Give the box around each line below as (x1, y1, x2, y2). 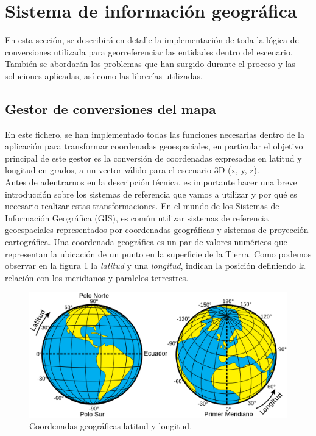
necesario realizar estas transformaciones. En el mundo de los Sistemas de (5, 199, 279, 212)
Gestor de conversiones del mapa (5, 99, 216, 118)
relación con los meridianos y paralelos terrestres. (5, 271, 189, 284)
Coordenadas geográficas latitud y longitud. (29, 420, 192, 432)
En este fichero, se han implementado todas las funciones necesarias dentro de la (5, 127, 304, 140)
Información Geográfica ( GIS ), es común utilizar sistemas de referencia (5, 211, 269, 224)
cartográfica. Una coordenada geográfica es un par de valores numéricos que (5, 235, 287, 248)
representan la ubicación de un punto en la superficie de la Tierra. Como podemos (5, 247, 312, 260)
